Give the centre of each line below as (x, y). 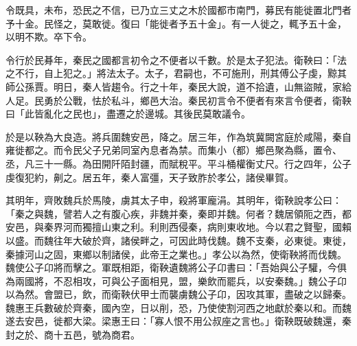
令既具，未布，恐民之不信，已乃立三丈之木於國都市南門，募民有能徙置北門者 (178, 10)
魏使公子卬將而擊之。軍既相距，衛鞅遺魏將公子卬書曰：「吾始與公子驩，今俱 (176, 267)
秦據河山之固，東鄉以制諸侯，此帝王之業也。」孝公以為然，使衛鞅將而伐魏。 (176, 254)
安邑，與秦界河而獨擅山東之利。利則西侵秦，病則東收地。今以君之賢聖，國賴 (178, 227)
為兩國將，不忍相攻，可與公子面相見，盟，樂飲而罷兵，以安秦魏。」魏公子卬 (176, 280)
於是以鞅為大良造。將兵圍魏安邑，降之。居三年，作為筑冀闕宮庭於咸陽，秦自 (178, 136)
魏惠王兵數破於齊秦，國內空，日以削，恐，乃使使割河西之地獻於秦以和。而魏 (178, 307)
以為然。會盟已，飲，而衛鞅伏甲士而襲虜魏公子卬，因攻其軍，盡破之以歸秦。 (178, 294)
